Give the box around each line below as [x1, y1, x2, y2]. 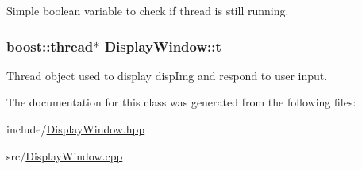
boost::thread [6, 36, 94, 56]
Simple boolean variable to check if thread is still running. [6, 2, 289, 18]
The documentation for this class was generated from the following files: [6, 94, 356, 110]
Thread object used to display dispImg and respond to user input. [6, 67, 328, 83]
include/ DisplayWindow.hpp [6, 121, 145, 137]
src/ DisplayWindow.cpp [6, 147, 123, 164]
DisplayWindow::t [104, 36, 221, 56]
